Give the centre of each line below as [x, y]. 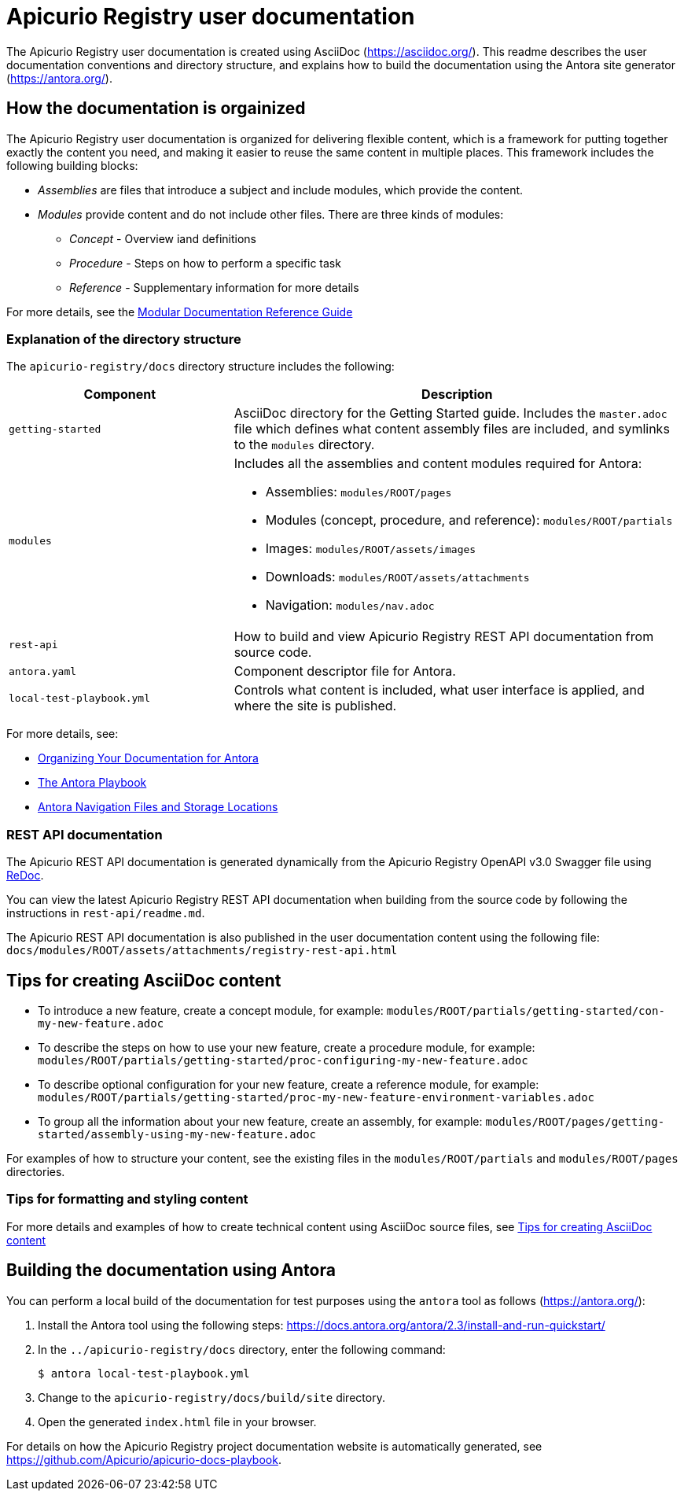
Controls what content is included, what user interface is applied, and [439, 690]
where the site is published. [315, 706]
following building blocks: [72, 165]
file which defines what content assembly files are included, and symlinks [452, 429]
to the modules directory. [304, 445]
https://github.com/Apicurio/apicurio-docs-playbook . [144, 1459]
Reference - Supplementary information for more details [214, 287]
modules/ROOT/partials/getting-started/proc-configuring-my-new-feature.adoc [283, 1060]
